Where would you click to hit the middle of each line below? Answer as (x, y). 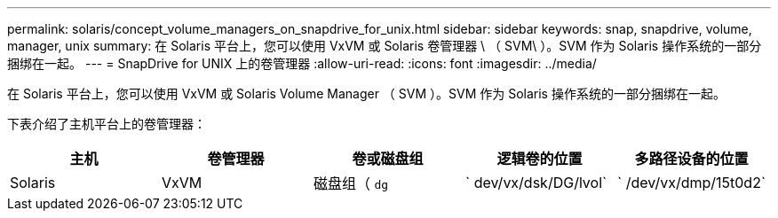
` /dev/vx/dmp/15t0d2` (692, 183)
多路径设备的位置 (691, 159)
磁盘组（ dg (351, 183)
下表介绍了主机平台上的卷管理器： (107, 124)
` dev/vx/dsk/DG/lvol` (536, 183)
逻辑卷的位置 (540, 159)
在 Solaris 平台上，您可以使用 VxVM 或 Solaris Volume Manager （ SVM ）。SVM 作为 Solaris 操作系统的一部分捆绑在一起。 (366, 93)
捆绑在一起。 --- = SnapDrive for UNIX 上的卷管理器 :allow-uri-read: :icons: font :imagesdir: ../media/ (302, 63)
